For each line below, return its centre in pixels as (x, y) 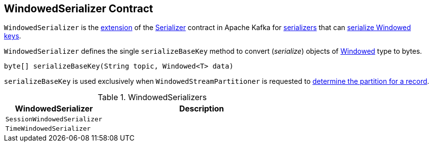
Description (202, 109)
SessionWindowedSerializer (54, 119)
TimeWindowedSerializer (48, 129)
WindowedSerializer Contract (79, 9)
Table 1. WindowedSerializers (152, 97)
